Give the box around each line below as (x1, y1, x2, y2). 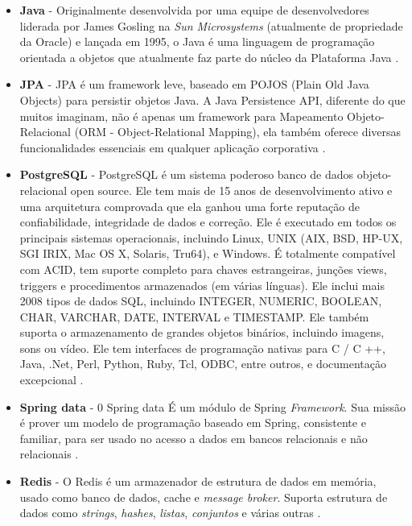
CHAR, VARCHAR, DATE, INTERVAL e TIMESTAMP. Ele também (19, 308, 369, 325)
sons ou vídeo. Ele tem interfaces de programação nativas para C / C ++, (19, 339, 385, 356)
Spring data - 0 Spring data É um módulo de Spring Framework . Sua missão (19, 398, 406, 415)
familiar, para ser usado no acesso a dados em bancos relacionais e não (19, 429, 368, 446)
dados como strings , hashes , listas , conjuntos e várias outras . (19, 504, 321, 521)
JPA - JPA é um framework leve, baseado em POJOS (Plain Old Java (19, 76, 369, 93)
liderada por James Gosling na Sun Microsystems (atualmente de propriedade (19, 17, 403, 34)
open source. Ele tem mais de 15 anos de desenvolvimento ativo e (70, 181, 393, 198)
